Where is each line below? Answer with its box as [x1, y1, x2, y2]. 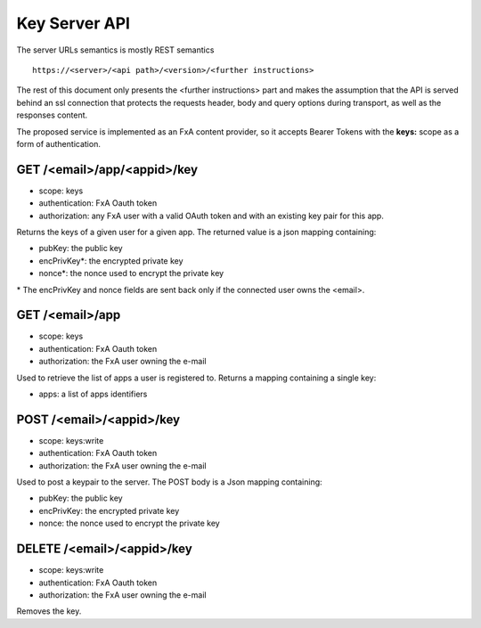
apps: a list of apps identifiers [38, 388, 148, 399]
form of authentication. [16, 138, 102, 149]
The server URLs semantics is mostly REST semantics [16, 45, 215, 55]
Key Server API [16, 13, 131, 33]
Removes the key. [16, 606, 82, 616]
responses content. [16, 110, 88, 120]
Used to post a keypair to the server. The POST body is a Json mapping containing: [16, 477, 322, 487]
